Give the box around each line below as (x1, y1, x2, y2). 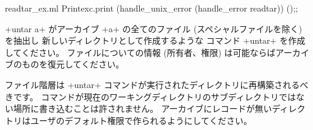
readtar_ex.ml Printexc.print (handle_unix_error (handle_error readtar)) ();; (5, 2, 298, 14)
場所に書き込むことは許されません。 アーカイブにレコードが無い (13, 102, 272, 115)
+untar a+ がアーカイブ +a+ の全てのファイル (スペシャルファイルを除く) (5, 22, 303, 35)
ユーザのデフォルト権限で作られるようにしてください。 (30, 114, 252, 126)
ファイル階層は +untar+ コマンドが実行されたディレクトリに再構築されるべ (5, 78, 309, 91)
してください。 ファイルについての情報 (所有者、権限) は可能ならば (5, 46, 276, 58)
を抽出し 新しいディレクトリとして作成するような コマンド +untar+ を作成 (5, 34, 306, 47)
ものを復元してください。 (21, 58, 124, 70)
